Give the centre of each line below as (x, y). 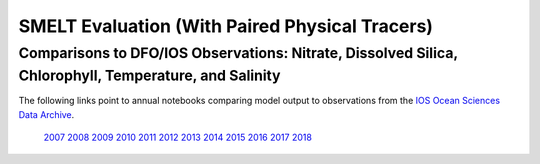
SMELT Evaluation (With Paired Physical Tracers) (226, 26)
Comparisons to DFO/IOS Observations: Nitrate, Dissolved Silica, (238, 53)
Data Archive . (46, 114)
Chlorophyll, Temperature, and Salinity (149, 75)
